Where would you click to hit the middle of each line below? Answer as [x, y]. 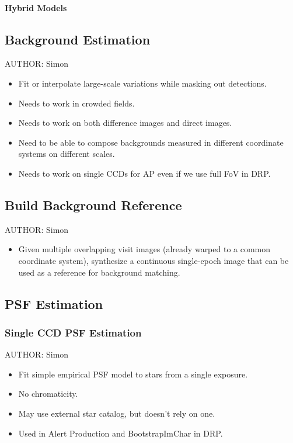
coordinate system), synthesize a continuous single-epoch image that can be [154, 260]
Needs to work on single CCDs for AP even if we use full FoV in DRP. [144, 173]
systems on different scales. [67, 154]
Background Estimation [78, 39]
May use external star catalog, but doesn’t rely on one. [117, 413]
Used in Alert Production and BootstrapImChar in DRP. [121, 433]
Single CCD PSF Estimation [73, 332]
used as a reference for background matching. [99, 272]
